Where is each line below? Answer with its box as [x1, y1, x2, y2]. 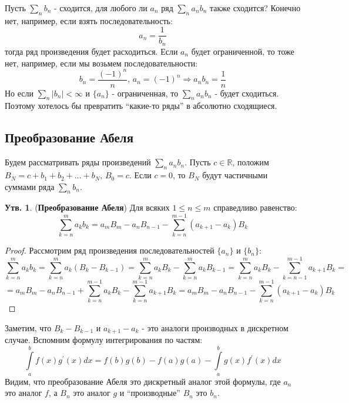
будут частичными [202, 169, 268, 181]
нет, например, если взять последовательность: [5, 14, 173, 26]
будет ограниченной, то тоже [191, 45, 294, 57]
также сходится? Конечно [210, 2, 301, 14]
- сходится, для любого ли [53, 2, 147, 14]
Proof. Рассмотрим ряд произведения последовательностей [5, 244, 214, 257]
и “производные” [119, 387, 180, 399]
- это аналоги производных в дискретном [142, 321, 288, 334]
